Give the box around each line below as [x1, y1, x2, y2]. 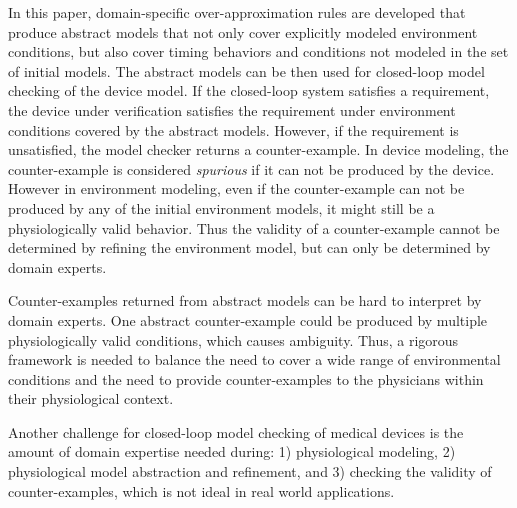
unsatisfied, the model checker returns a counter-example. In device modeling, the [8, 139, 509, 160]
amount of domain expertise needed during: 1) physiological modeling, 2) [8, 441, 456, 462]
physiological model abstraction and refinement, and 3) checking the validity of [8, 461, 492, 482]
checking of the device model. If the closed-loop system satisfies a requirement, [8, 80, 490, 101]
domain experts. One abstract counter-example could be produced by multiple [8, 309, 488, 330]
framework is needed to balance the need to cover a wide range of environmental [8, 349, 501, 370]
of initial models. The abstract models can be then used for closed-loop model [8, 60, 485, 81]
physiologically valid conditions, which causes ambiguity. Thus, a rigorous [8, 329, 459, 350]
